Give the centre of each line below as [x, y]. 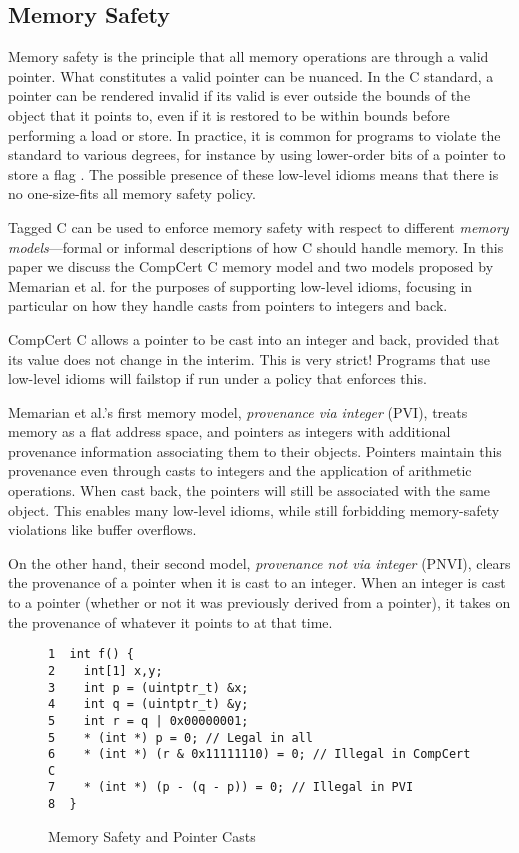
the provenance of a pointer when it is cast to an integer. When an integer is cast [257, 582]
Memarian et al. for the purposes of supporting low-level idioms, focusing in [240, 285]
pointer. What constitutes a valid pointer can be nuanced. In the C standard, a [251, 75]
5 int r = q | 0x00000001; [148, 720]
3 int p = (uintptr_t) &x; [148, 687]
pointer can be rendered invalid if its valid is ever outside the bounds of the [239, 95]
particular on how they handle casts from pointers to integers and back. [228, 305]
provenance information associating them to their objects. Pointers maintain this [255, 450]
